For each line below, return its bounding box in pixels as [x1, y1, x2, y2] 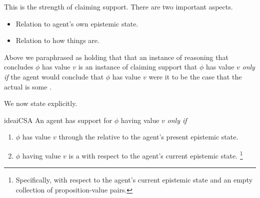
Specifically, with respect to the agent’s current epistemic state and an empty [15, 174, 253, 185]
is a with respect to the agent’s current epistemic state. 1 [68, 148, 243, 160]
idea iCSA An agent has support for [4, 114, 112, 125]
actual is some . [4, 81, 52, 91]
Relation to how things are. [15, 35, 99, 45]
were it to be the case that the [148, 71, 242, 81]
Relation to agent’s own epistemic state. [15, 18, 138, 28]
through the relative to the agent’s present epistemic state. [58, 131, 238, 142]
